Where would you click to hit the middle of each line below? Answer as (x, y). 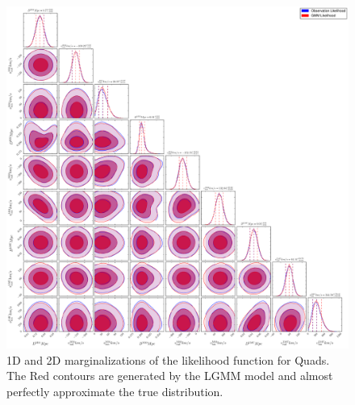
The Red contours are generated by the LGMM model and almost (170, 376)
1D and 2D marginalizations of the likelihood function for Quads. (168, 359)
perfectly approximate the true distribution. (115, 391)
